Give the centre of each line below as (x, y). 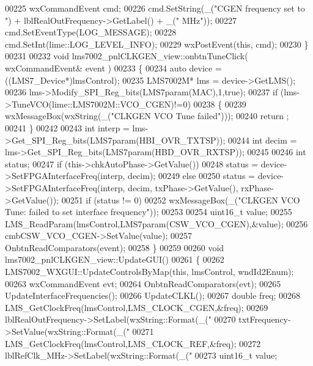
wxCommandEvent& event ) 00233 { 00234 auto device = (113, 68)
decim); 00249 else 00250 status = (191, 176)
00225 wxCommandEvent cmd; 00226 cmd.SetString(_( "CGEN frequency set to (155, 8)
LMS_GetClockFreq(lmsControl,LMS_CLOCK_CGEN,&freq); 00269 (137, 307)
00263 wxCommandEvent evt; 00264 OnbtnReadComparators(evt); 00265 (143, 283)
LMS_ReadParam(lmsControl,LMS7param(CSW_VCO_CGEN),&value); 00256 (156, 223)
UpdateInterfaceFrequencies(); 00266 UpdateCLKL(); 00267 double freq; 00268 (153, 295)
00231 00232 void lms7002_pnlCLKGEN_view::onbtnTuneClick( (127, 56)
